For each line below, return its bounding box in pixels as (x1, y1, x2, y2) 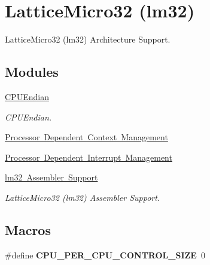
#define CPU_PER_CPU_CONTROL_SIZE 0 (5, 248, 205, 261)
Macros (5, 220, 51, 239)
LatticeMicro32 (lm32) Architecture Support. (5, 33, 171, 46)
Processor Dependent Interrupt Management (5, 150, 172, 163)
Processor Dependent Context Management (5, 131, 168, 143)
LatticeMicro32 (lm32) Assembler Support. (5, 191, 160, 203)
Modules (5, 62, 59, 81)
